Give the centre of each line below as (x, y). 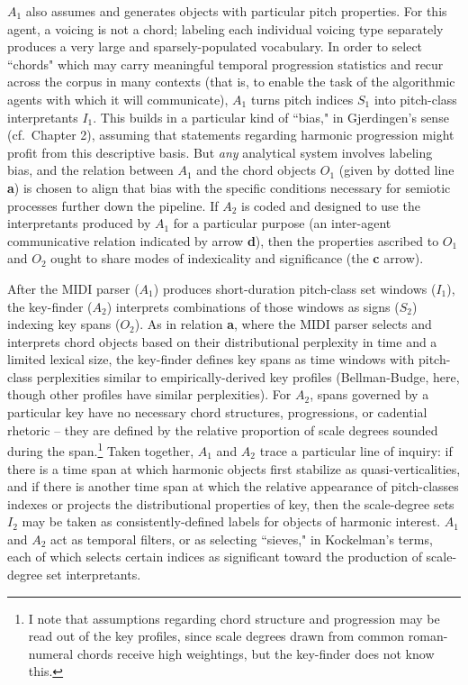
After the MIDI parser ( (73, 288)
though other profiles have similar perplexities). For (149, 394)
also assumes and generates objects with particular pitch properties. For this (236, 11)
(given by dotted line (396, 170)
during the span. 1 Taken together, (101, 449)
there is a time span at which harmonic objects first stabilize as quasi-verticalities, (234, 468)
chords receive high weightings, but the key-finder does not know (256, 653)
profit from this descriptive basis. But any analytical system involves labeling (220, 152)
